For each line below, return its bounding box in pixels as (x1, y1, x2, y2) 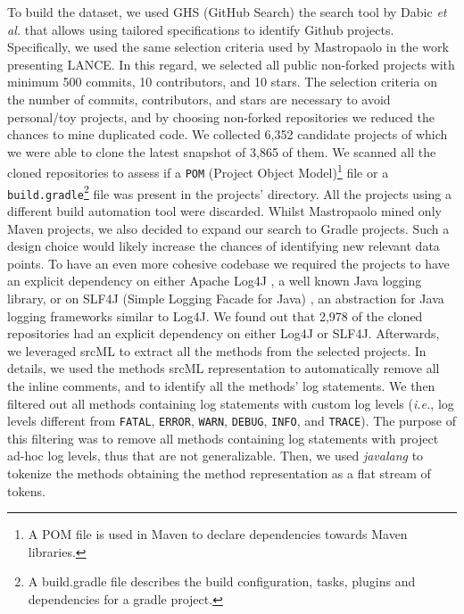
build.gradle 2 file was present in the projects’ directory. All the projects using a (7, 181, 452, 203)
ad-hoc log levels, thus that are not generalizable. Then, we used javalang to (7, 446, 424, 465)
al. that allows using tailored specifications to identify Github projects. (7, 20, 394, 38)
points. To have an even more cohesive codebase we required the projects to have (7, 253, 450, 272)
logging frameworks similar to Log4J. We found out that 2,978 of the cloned (7, 306, 423, 325)
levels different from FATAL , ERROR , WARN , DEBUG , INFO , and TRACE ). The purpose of (7, 411, 456, 430)
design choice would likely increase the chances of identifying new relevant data (7, 236, 440, 255)
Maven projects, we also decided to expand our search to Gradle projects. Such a (7, 219, 450, 237)
